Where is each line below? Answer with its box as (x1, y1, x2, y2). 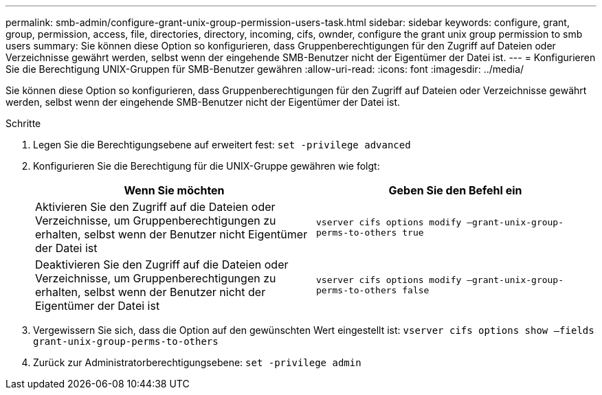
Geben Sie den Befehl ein (388, 183, 522, 197)
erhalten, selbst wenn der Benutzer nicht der (35, 285, 266, 299)
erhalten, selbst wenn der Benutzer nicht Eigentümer (35, 227, 308, 241)
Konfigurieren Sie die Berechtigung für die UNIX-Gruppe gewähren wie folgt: (33, 160, 380, 172)
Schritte (5, 117, 41, 129)
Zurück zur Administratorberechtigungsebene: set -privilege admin (33, 357, 361, 368)
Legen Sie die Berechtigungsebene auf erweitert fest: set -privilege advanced (33, 139, 411, 150)
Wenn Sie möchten (124, 183, 225, 197)
